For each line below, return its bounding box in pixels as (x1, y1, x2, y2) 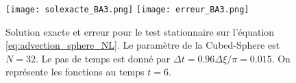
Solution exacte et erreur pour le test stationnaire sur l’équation (5, 24, 275, 38)
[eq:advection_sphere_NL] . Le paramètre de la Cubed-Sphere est (5, 38, 280, 52)
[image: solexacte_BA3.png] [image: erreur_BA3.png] (5, 5, 249, 14)
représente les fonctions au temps (5, 64, 145, 79)
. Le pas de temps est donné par (35, 51, 171, 65)
